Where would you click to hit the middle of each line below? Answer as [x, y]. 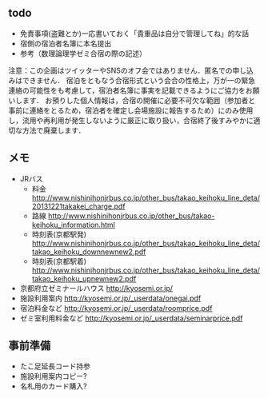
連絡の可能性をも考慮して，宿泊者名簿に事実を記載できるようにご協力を [127, 90]
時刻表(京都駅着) [59, 261]
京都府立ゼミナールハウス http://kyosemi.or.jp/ [96, 288]
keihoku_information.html [74, 225]
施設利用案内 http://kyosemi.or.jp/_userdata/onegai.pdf [110, 298]
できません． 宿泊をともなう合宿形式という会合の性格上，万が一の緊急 [139, 80]
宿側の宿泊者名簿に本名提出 [66, 43]
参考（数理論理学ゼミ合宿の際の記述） [83, 53]
